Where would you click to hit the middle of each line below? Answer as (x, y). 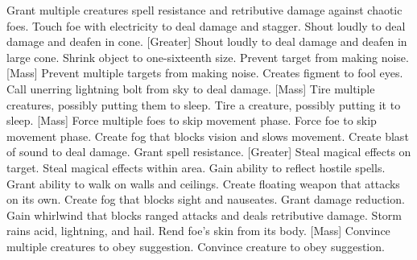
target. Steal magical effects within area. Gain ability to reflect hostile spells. (196, 167)
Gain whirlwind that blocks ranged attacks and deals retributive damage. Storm (204, 215)
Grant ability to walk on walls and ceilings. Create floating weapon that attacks (203, 183)
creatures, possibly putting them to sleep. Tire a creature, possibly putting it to (204, 104)
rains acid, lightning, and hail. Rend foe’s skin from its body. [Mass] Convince (198, 231)
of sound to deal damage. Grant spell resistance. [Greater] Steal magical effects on (209, 152)
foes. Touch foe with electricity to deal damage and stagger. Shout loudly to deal (206, 25)
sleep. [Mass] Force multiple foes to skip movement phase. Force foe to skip (192, 120)
